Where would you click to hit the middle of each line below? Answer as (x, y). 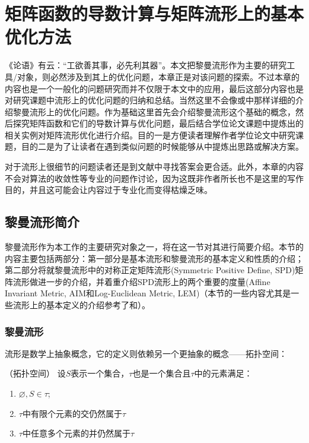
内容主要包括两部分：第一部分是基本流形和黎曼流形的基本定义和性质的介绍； (154, 258)
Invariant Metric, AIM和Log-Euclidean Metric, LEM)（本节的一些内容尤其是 (148, 293)
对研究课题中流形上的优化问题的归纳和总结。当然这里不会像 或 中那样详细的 (150, 100)
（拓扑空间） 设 (35, 373)
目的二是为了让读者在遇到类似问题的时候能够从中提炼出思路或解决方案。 (162, 146)
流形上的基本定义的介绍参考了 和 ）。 (81, 305)
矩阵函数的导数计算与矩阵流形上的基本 (154, 13)
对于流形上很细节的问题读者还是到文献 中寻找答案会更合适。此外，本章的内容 (154, 167)
